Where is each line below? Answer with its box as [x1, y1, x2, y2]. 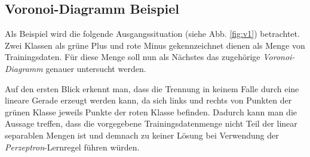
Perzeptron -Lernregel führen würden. [5, 140, 140, 153]
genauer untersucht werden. [45, 62, 146, 74]
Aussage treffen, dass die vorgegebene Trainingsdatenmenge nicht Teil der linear [5, 117, 297, 130]
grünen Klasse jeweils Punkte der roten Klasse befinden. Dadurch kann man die [5, 105, 297, 118]
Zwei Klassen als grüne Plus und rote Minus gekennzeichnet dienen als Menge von [5, 39, 305, 51]
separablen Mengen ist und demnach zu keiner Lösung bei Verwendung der [5, 128, 279, 141]
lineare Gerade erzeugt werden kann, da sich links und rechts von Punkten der [5, 94, 292, 106]
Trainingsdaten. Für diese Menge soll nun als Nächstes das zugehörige [5, 51, 260, 63]
